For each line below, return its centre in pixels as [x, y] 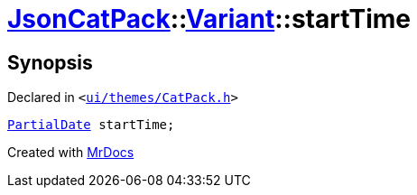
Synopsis [50, 62]
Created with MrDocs [71, 153]
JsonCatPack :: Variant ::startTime [209, 19]
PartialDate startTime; [91, 125]
